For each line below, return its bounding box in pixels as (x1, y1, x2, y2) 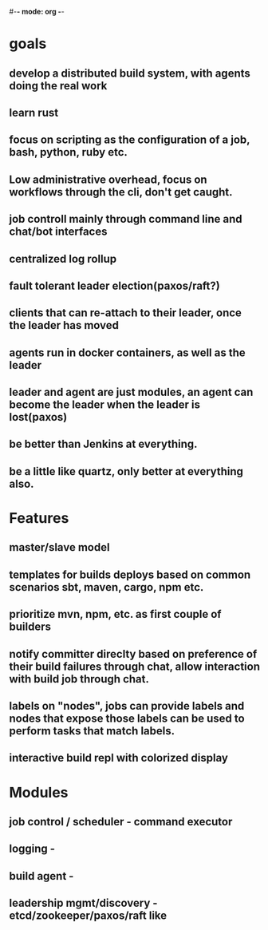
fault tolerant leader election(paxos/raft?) (9, 279, 220, 292)
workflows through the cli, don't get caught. (9, 185, 234, 199)
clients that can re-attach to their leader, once (9, 307, 242, 320)
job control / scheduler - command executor (9, 814, 233, 829)
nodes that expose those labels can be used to (9, 712, 246, 726)
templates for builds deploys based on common (9, 568, 251, 581)
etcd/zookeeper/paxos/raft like (9, 909, 167, 923)
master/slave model (9, 540, 110, 554)
